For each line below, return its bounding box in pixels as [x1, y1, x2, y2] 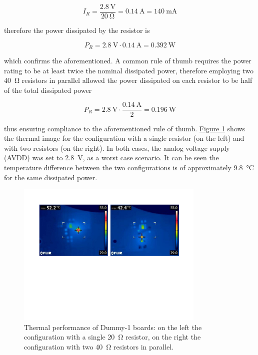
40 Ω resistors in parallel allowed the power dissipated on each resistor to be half [4, 75, 252, 85]
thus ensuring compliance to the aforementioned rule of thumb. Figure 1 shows [4, 123, 245, 133]
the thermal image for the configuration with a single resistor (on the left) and [4, 133, 244, 143]
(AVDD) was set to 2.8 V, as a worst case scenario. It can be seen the [4, 152, 219, 163]
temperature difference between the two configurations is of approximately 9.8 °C [4, 162, 254, 172]
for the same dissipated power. [4, 172, 97, 182]
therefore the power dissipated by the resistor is [4, 25, 150, 35]
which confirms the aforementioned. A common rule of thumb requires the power [4, 55, 251, 66]
